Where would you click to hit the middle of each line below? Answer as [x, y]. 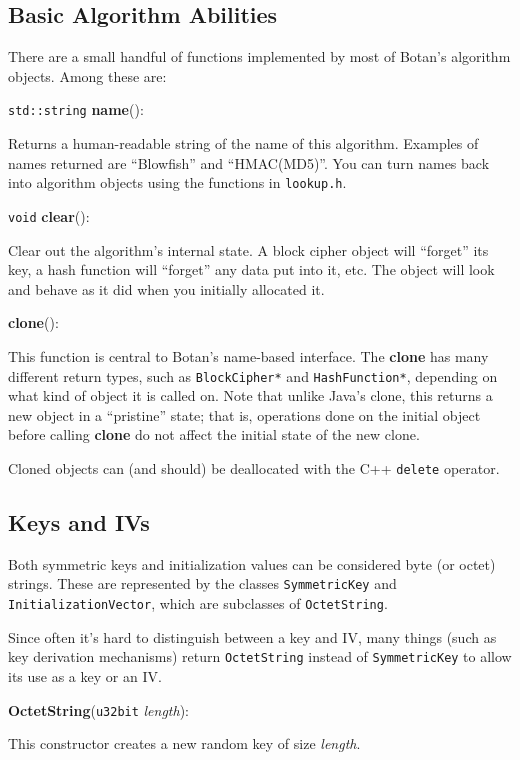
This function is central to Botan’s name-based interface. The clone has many [248, 355]
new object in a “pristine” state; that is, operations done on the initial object [244, 414]
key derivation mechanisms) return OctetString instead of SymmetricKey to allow [260, 656]
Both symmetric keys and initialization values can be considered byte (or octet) [252, 563]
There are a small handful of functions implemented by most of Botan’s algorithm [259, 56]
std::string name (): [76, 109]
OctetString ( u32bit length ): [99, 709]
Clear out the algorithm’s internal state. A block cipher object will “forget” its [248, 249]
